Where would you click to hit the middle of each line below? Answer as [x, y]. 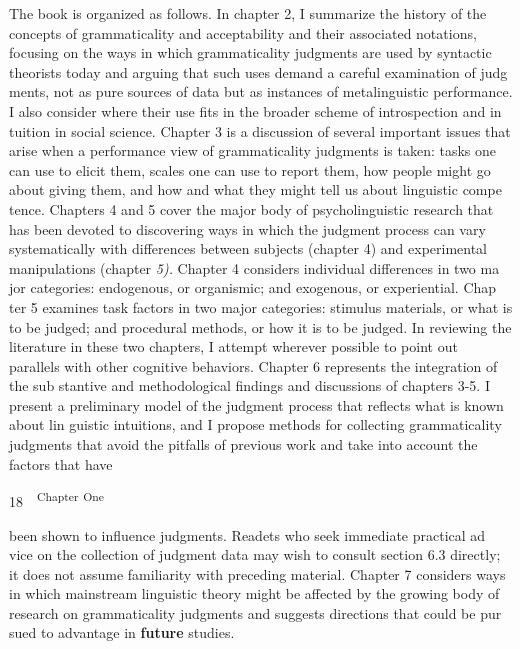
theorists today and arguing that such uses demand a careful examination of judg [258, 71]
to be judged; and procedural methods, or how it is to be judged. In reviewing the [260, 326]
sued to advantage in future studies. [122, 632]
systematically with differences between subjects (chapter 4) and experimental [248, 248]
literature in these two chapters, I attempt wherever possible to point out [233, 346]
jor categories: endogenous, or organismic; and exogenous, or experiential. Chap [253, 287]
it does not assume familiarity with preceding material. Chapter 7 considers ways [257, 573]
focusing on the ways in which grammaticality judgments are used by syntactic [250, 52]
